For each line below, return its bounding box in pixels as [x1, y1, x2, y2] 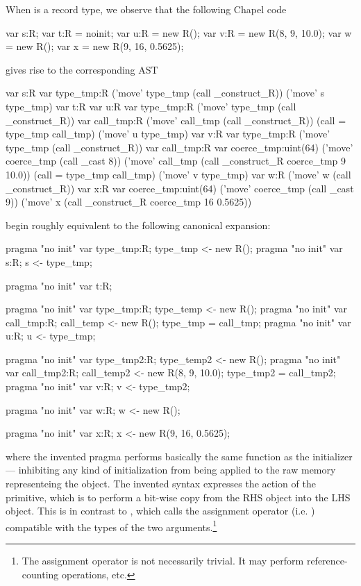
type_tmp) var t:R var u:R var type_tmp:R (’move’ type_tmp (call [6, 99, 296, 113]
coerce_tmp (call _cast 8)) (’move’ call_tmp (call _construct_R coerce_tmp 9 [6, 153, 346, 168]
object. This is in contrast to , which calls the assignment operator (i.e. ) [6, 503, 315, 518]
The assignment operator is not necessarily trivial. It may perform [22, 553, 304, 568]
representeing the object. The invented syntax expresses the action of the [6, 476, 316, 491]
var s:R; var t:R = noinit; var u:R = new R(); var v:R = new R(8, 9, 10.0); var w [6, 25, 352, 40]
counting [22, 567, 59, 581]
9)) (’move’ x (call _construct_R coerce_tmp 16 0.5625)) [6, 194, 252, 209]
